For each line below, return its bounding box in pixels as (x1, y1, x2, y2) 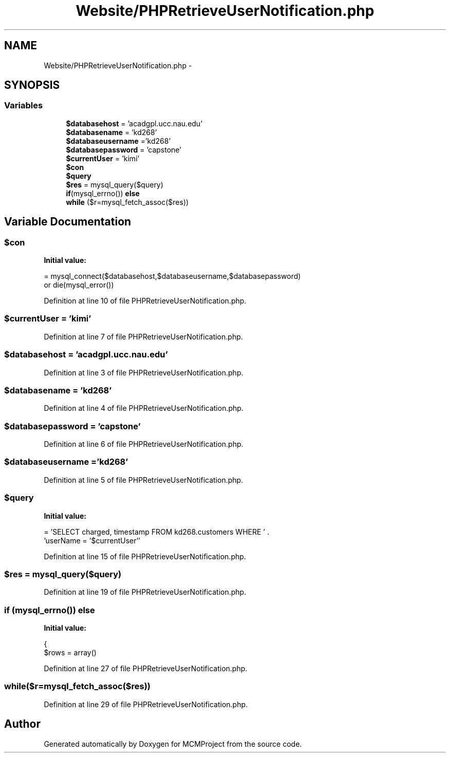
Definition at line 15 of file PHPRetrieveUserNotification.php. (44, 552, 246, 561)
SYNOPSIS (4, 79, 60, 92)
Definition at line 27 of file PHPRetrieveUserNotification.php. (44, 664, 248, 673)
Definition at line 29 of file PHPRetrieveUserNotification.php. (44, 699, 248, 709)
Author (4, 717, 41, 731)
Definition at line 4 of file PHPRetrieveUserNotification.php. (44, 404, 243, 413)
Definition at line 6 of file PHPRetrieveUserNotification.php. (44, 440, 243, 449)
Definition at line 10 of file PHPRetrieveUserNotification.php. (44, 296, 247, 306)
